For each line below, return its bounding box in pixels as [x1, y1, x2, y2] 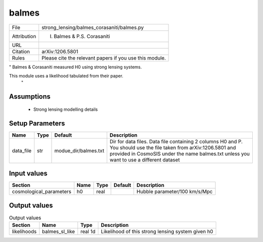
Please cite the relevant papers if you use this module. [41, 54, 166, 61]
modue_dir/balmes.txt [54, 147, 105, 154]
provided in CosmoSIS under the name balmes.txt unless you [110, 150, 250, 157]
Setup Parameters [9, 119, 65, 127]
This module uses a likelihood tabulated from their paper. [9, 73, 124, 79]
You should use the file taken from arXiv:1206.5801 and [110, 144, 236, 151]
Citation [12, 48, 30, 55]
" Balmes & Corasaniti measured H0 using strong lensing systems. [9, 64, 142, 70]
